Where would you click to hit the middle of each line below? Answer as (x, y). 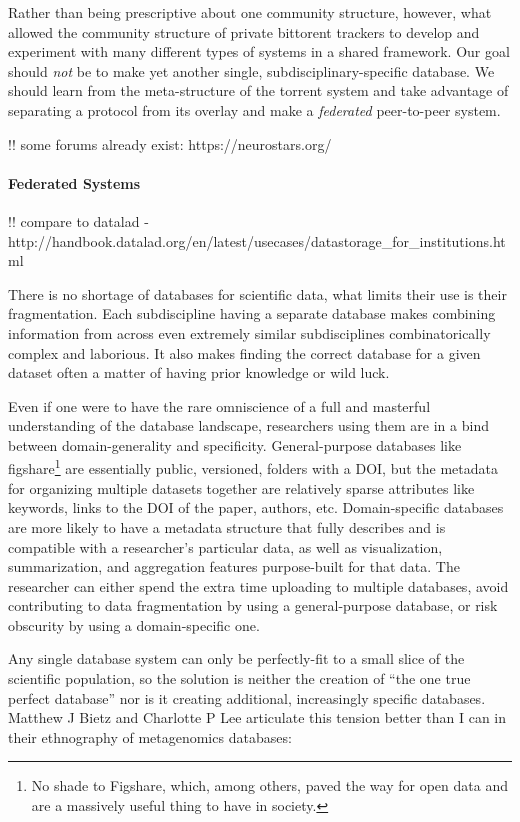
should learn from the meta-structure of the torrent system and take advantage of (258, 90)
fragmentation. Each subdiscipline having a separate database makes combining (252, 313)
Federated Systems (74, 182)
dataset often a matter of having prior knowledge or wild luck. (199, 372)
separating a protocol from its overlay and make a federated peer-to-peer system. (254, 109)
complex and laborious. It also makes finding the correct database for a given (244, 352)
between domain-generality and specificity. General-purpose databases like (235, 444)
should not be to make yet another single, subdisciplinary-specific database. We (251, 70)
